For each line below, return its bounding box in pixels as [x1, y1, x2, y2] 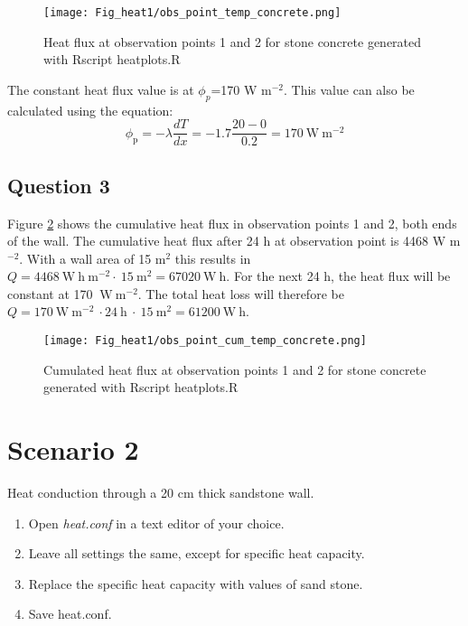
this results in [174, 248, 251, 267]
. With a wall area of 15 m [19, 248, 166, 267]
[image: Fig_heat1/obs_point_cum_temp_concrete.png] [43, 334, 367, 348]
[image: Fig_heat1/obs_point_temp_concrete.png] [43, 6, 342, 19]
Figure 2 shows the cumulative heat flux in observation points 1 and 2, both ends [7, 213, 457, 232]
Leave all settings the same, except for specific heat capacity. [28, 544, 365, 563]
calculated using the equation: [7, 100, 173, 119]
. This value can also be [283, 79, 415, 98]
